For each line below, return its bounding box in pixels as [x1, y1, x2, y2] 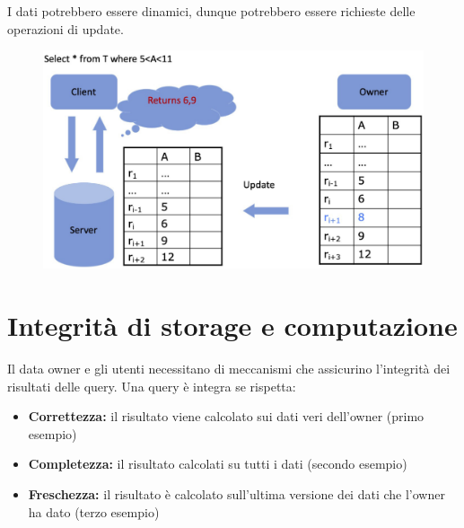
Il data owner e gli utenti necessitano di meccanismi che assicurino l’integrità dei [7, 358, 451, 377]
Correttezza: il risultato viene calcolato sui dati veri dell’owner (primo [28, 407, 425, 426]
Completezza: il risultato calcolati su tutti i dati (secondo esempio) [28, 454, 407, 473]
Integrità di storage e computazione [7, 307, 458, 344]
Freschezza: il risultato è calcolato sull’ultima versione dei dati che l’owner [28, 484, 445, 503]
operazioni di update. [7, 19, 124, 38]
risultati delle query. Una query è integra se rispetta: [7, 376, 296, 395]
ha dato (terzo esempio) [28, 502, 160, 521]
